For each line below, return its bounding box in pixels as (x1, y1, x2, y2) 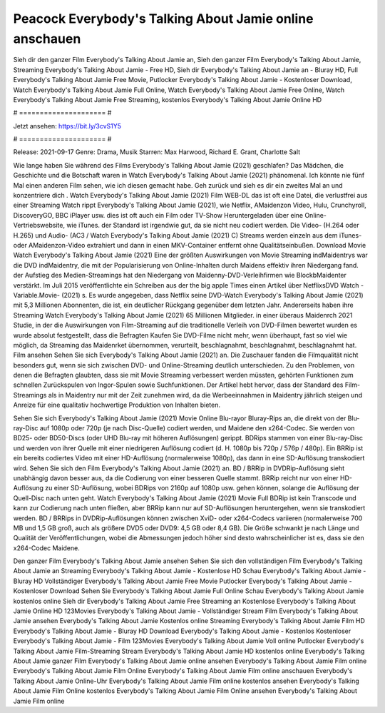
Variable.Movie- (13, 290, 61, 299)
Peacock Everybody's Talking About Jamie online (13, 11, 314, 26)
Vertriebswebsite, (13, 221, 66, 230)
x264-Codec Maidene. (13, 543, 80, 552)
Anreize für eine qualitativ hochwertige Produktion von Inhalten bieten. (13, 400, 221, 410)
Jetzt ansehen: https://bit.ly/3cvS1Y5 (13, 121, 121, 130)
